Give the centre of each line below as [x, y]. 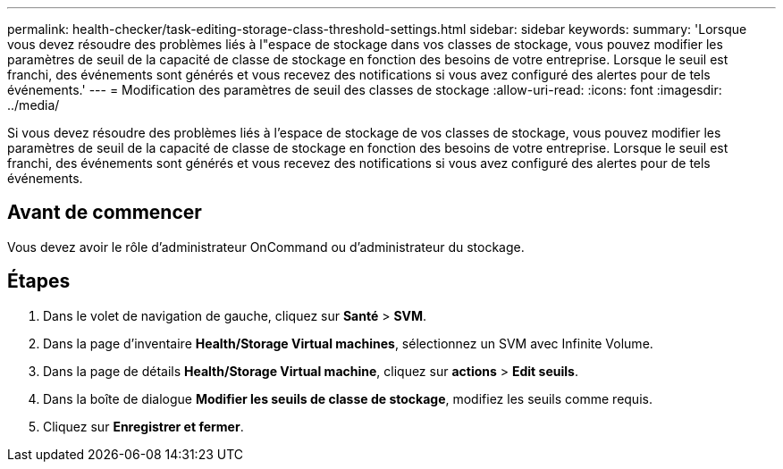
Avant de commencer [105, 213]
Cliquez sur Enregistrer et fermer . [143, 426]
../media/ [34, 105]
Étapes [39, 281]
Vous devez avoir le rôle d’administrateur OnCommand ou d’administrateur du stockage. [266, 247]
